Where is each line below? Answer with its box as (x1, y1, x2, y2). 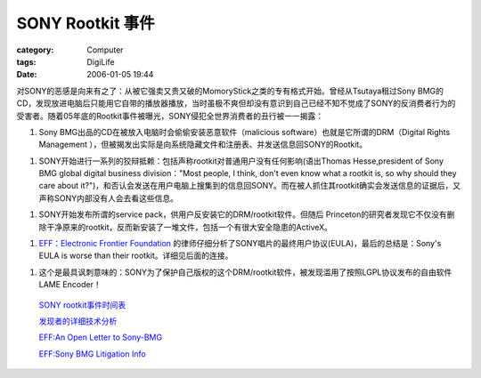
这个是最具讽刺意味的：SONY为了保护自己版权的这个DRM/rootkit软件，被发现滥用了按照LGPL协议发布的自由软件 (38, 267, 452, 277)
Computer (86, 44, 124, 55)
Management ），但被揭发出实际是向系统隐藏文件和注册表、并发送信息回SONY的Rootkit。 (38, 139, 368, 150)
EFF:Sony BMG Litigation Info (38, 348, 146, 359)
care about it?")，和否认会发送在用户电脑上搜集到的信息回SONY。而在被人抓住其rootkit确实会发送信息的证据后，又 (38, 181, 461, 191)
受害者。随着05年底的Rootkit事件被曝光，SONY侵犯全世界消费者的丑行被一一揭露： (16, 110, 324, 121)
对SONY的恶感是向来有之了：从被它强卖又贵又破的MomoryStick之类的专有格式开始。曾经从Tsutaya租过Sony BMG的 (16, 85, 444, 96)
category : (16, 44, 54, 55)
